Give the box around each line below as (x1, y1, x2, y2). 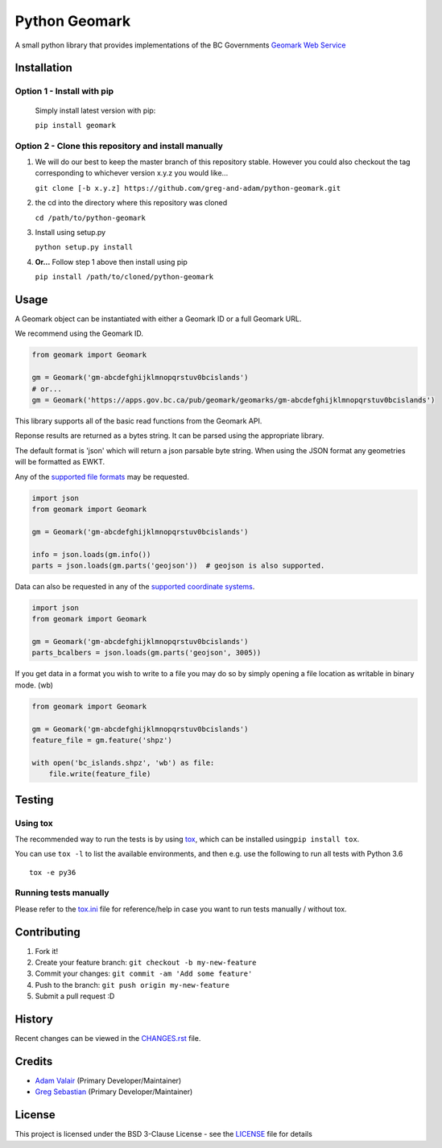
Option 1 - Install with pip (14, 85, 114, 97)
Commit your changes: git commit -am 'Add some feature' (35, 968, 253, 978)
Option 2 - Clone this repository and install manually (14, 140, 223, 151)
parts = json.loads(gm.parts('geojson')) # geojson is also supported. (31, 560, 325, 570)
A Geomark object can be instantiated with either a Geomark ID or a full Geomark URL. (14, 314, 302, 324)
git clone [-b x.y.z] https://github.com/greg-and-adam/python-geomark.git (35, 184, 341, 192)
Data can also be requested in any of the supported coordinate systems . (14, 581, 255, 591)
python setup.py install (35, 242, 133, 252)
